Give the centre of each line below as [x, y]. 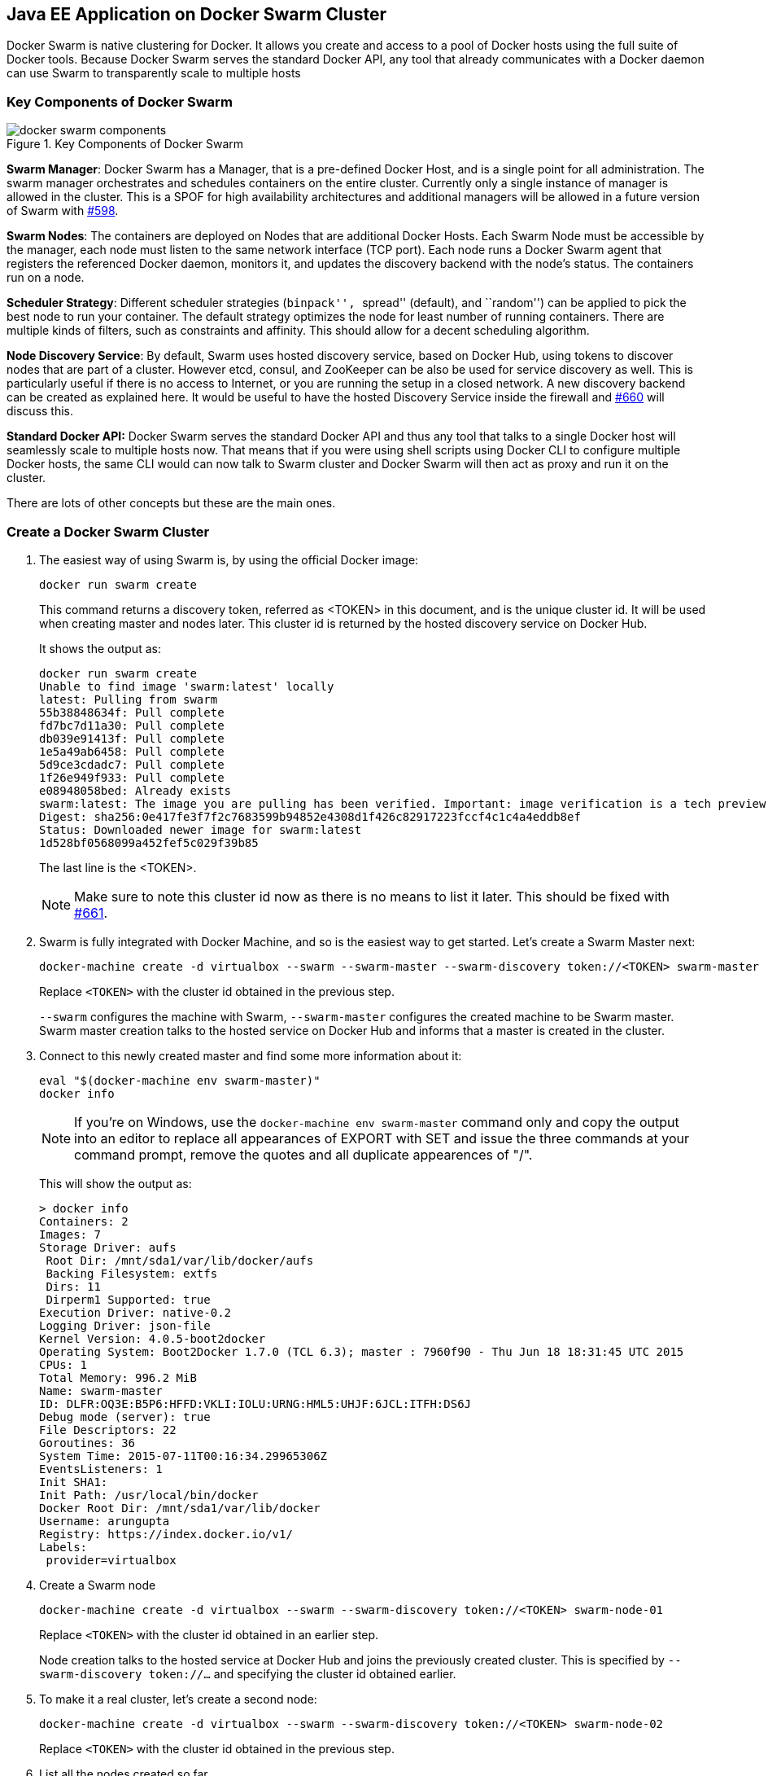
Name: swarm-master [101, 1390]
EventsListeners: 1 [101, 1469]
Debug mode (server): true [125, 1416]
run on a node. [46, 278]
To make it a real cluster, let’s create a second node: [178, 1699]
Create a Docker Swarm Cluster [108, 531]
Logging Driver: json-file [125, 1325]
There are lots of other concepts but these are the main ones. [171, 503]
